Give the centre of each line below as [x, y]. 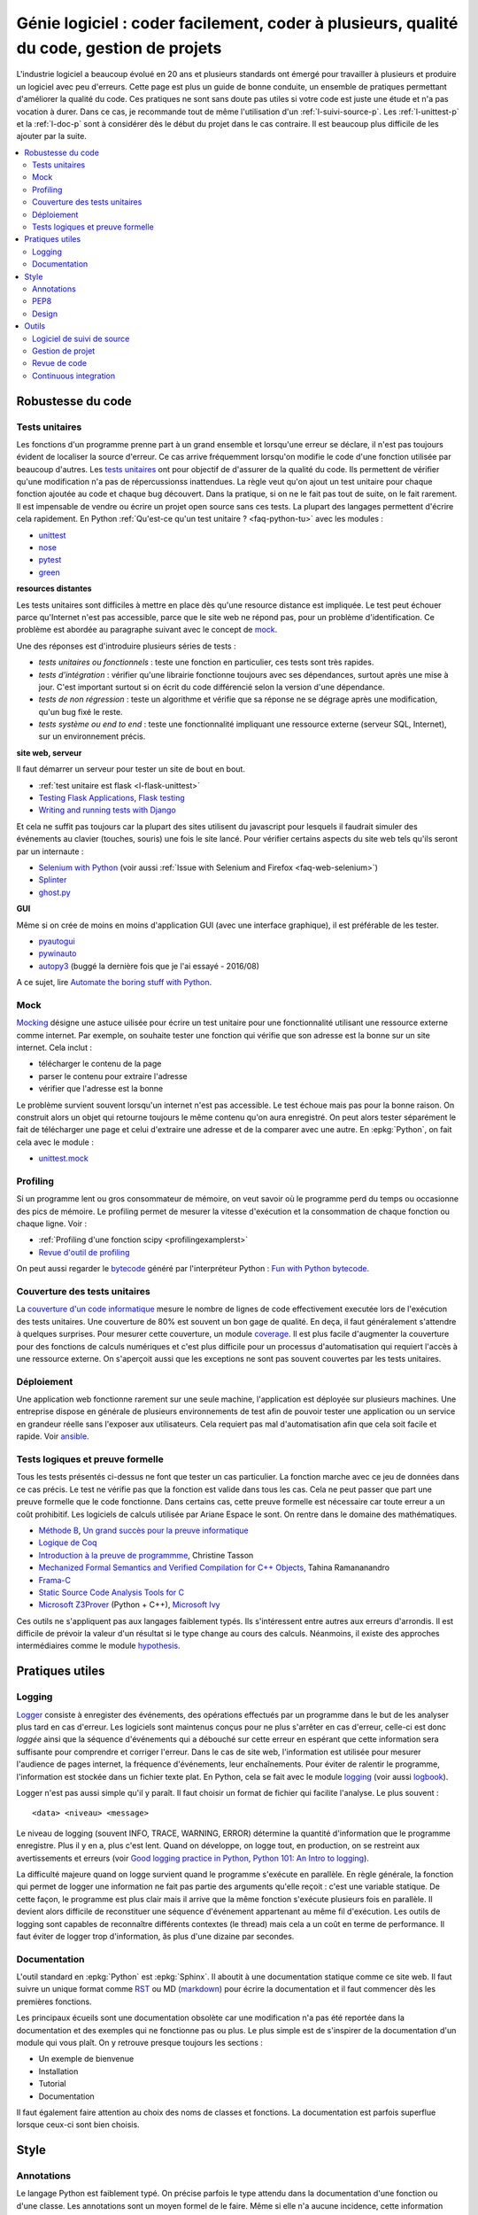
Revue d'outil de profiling [84, 1252]
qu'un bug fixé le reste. [81, 711]
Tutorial [52, 2084]
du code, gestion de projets [119, 48]
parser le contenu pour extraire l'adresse [113, 1076]
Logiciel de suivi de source [81, 338]
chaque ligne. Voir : [52, 1224]
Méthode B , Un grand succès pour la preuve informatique [143, 1530]
